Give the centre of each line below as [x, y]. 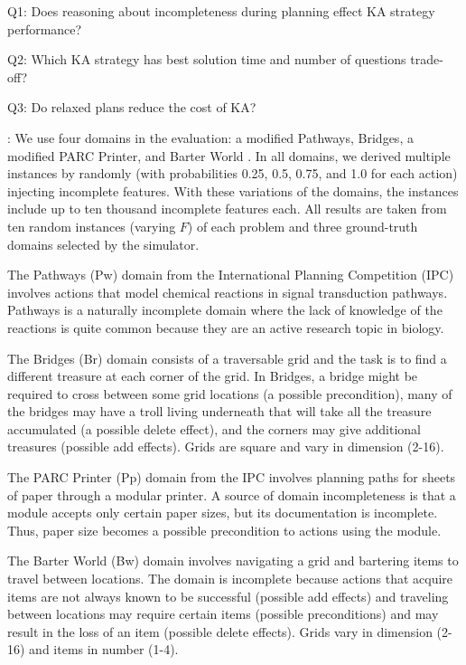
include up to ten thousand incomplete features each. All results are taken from [227, 209]
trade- [427, 59]
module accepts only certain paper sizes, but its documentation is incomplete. [223, 513]
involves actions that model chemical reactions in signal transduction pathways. [228, 292]
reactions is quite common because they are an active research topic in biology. [226, 327]
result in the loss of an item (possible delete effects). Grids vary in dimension [220, 631]
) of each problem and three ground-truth [303, 226]
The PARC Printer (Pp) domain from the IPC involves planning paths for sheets [232, 477]
